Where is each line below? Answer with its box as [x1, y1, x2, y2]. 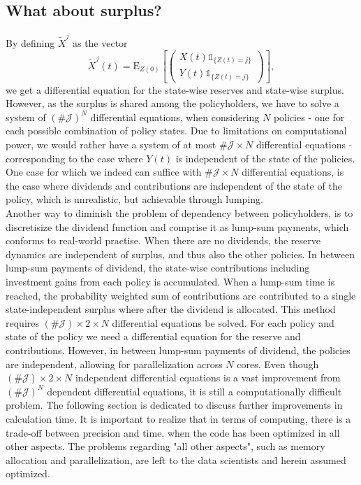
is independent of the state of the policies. [175, 150, 355, 165]
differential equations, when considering [90, 109, 260, 124]
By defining [6, 35, 55, 50]
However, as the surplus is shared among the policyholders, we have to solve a [6, 96, 339, 111]
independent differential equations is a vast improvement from [75, 370, 341, 385]
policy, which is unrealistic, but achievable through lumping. [6, 192, 263, 206]
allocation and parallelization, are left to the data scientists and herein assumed [6, 452, 346, 467]
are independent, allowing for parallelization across [6, 356, 223, 371]
